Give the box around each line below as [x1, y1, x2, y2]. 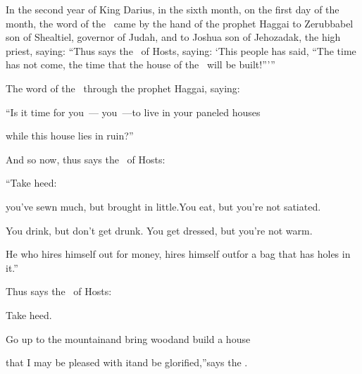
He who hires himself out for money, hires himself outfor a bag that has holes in [6, 247, 351, 261]
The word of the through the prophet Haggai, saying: [6, 80, 240, 95]
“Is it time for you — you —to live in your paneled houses [6, 104, 261, 119]
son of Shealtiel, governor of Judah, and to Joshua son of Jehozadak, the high [6, 30, 341, 44]
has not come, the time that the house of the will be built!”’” [6, 57, 275, 72]
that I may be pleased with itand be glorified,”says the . [6, 355, 248, 370]
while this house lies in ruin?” [6, 128, 134, 143]
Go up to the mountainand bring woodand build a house [6, 331, 251, 346]
